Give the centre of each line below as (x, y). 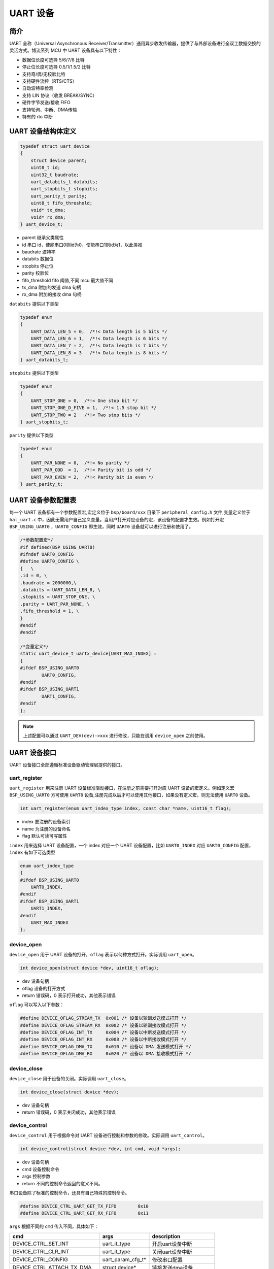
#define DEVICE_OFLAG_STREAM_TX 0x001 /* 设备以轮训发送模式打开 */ (104, 1018)
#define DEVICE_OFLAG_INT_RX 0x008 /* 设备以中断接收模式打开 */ (104, 1040)
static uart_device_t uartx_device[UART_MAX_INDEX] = (88, 654)
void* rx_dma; (48, 217)
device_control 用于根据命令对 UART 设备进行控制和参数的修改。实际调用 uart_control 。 (108, 1136)
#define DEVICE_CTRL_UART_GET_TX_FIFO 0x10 (84, 1206)
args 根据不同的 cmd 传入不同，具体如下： (54, 1226)
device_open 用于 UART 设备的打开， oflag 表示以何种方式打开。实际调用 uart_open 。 (103, 955)
